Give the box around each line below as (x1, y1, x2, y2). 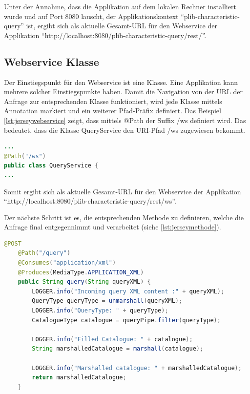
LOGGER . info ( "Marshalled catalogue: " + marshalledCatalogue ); (32, 364, 242, 372)
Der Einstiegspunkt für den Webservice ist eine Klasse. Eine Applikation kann (4, 77, 238, 87)
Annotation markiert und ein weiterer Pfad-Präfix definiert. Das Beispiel (4, 105, 221, 116)
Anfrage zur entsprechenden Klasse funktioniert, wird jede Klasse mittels (4, 96, 222, 106)
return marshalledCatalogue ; (32, 374, 126, 381)
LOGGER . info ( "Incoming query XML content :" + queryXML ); (32, 288, 225, 295)
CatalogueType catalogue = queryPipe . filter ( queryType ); (32, 316, 221, 324)
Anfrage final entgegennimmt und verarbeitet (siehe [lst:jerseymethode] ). (4, 222, 221, 232)
